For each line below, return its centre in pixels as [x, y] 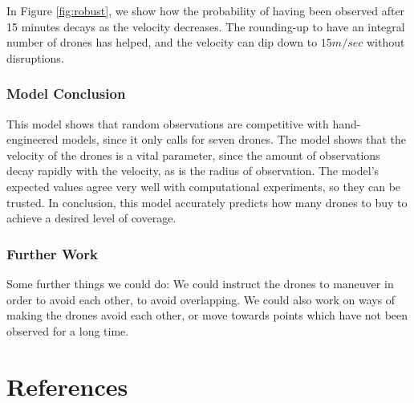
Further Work [52, 253]
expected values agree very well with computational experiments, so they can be [204, 186]
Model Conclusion [66, 94]
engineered [32, 139]
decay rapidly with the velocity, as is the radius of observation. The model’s [193, 171]
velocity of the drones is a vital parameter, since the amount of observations [193, 155]
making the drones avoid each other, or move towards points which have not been [207, 315]
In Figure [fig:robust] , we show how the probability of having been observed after [206, 10]
